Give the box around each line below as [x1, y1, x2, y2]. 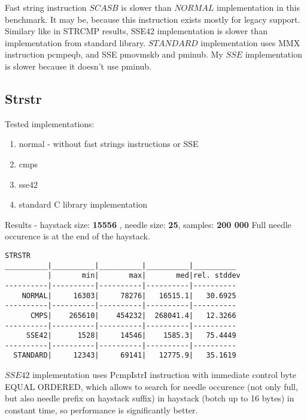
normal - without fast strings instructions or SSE [19, 137, 199, 150]
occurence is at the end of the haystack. [5, 230, 150, 242]
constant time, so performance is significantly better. [5, 403, 198, 416]
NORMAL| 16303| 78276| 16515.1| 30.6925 [22, 291, 236, 300]
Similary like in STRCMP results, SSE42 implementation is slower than [5, 25, 268, 37]
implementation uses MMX [200, 36, 300, 49]
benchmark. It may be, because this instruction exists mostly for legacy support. [5, 13, 300, 25]
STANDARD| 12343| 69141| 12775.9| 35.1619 [13, 351, 236, 360]
